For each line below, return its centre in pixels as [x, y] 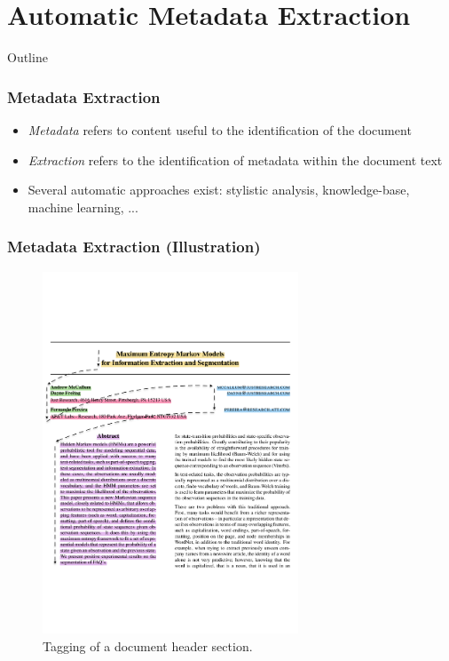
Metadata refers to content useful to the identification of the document [220, 129]
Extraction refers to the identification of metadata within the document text [235, 159]
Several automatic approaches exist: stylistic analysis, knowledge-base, [219, 190]
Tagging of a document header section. [148, 645]
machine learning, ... [83, 207]
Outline [28, 57]
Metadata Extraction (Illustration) [134, 247]
